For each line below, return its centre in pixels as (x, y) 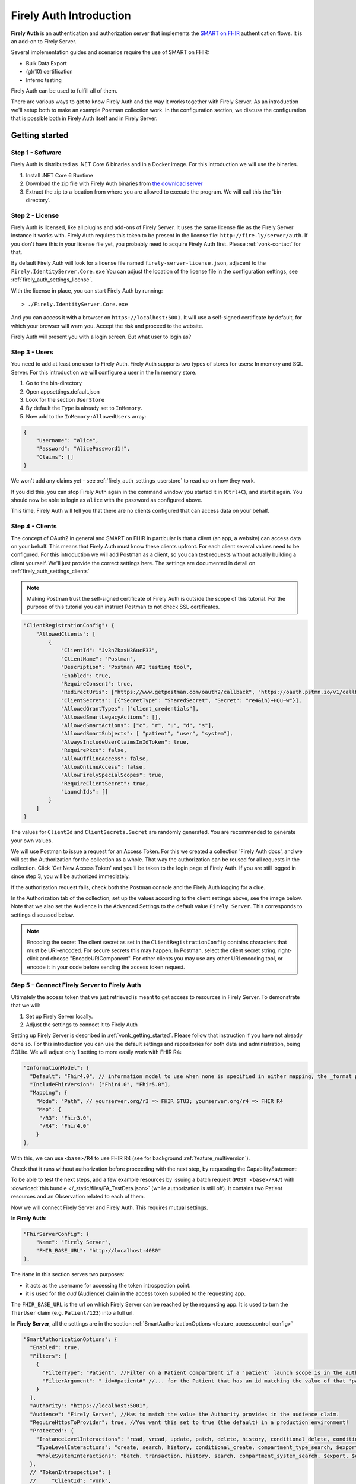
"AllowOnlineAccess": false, (103, 767)
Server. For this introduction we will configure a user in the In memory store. (104, 372)
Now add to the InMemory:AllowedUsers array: (86, 416)
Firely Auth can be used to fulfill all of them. (64, 91)
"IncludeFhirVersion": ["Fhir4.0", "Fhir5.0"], (100, 1084)
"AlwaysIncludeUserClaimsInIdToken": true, (125, 742)
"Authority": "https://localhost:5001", (89, 1406)
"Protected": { (52, 1431)
